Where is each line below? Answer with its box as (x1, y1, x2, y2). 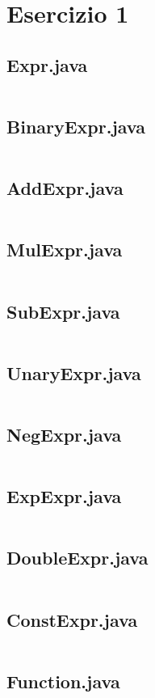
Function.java (6, 668, 120, 693)
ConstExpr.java (6, 607, 138, 632)
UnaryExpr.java (6, 360, 141, 385)
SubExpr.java (6, 298, 120, 324)
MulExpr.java (6, 237, 123, 262)
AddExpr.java (6, 176, 124, 201)
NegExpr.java (6, 421, 122, 446)
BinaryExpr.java (6, 113, 146, 138)
